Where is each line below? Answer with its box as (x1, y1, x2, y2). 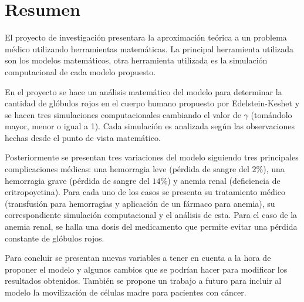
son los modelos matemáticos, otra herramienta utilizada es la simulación (5, 54, 268, 66)
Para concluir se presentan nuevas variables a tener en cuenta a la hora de (5, 251, 271, 264)
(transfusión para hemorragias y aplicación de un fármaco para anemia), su (5, 197, 275, 209)
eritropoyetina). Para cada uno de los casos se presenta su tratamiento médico (5, 186, 285, 198)
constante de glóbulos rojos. (5, 231, 104, 244)
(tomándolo (251, 108, 292, 120)
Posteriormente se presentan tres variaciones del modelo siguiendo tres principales (5, 151, 299, 163)
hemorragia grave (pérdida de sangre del (5, 174, 150, 186)
